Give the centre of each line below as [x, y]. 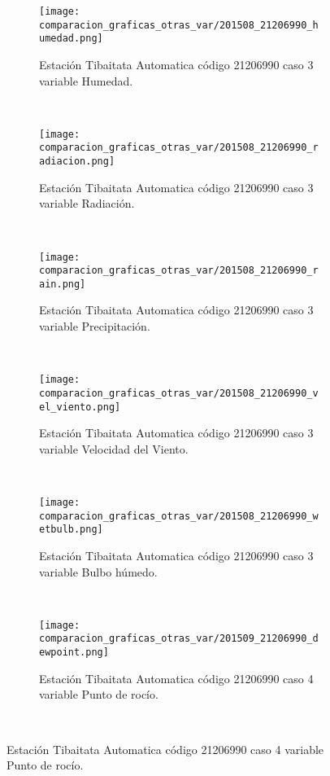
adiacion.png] [77, 162]
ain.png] [63, 284]
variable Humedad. [86, 80]
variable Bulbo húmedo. [98, 571]
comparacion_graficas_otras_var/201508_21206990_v [179, 393]
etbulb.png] [71, 530]
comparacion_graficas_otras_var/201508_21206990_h [179, 25]
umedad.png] [71, 39]
